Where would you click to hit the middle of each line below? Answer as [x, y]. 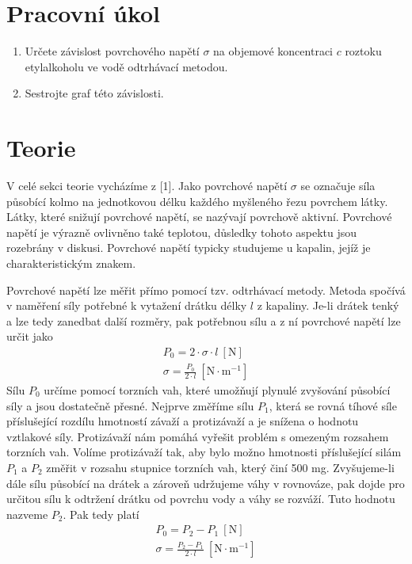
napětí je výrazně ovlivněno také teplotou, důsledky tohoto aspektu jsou [182, 232]
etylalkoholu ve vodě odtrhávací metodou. [126, 66]
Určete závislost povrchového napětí [112, 51]
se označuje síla [338, 186]
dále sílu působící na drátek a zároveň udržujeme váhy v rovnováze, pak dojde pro [206, 483]
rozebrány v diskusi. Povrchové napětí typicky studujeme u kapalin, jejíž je [189, 248]
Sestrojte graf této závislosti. [94, 93]
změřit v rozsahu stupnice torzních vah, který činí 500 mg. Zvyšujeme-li [220, 467]
